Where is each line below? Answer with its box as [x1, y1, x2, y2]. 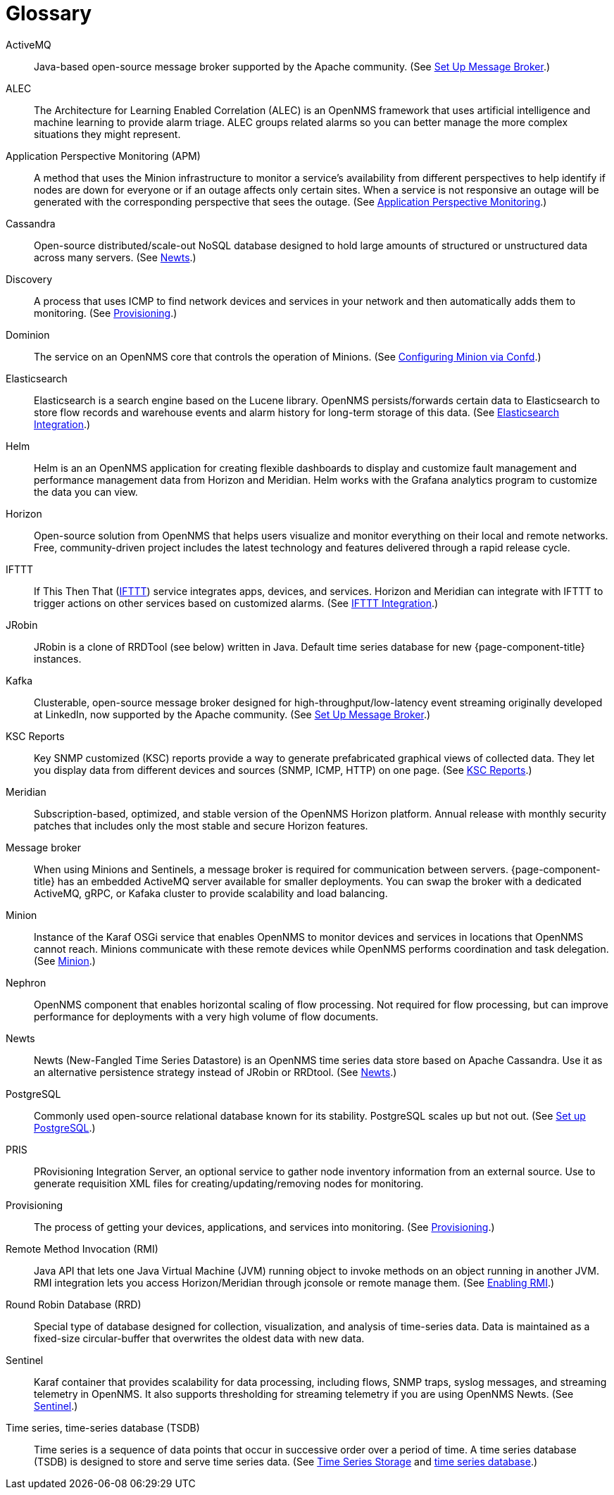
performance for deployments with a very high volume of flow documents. [34, 1010, 379, 1022]
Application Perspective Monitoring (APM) [6, 149, 201, 162]
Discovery [6, 273, 53, 285]
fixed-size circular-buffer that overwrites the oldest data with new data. [34, 1332, 365, 1344]
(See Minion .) [34, 954, 96, 967]
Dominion [6, 328, 50, 341]
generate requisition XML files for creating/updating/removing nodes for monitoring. [34, 1177, 424, 1189]
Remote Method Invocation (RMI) [6, 1242, 158, 1255]
